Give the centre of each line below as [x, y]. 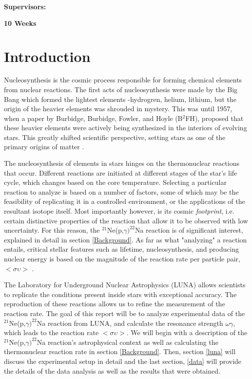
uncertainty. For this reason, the [52, 230]
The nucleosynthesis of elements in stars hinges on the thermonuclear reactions [122, 163]
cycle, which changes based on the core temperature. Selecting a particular [115, 182]
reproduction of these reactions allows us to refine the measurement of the [115, 304]
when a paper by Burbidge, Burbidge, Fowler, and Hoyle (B [93, 118]
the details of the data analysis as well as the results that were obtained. [112, 370]
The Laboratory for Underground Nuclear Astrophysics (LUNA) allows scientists [125, 285]
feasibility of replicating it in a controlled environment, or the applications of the [125, 201]
